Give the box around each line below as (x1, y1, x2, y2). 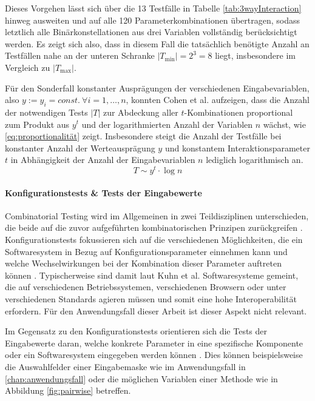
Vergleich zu (5, 61, 50, 73)
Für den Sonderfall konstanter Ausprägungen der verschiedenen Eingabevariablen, (5, 81, 310, 94)
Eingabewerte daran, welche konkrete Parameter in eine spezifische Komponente (5, 336, 303, 349)
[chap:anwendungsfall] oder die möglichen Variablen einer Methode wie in (5, 372, 278, 385)
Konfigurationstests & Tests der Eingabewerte (5, 186, 202, 199)
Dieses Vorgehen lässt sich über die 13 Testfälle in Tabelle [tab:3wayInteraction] (5, 2, 302, 14)
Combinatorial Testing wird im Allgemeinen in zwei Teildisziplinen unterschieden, (5, 209, 309, 222)
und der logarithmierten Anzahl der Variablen (81, 118, 253, 130)
